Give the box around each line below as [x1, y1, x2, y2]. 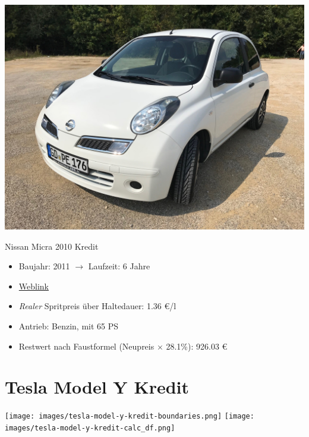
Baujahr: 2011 [18, 260, 70, 272]
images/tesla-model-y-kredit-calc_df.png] [5, 423, 175, 432]
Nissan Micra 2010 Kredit [5, 240, 99, 252]
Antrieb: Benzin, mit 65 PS [18, 319, 119, 332]
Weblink [18, 279, 49, 292]
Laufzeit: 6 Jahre [88, 260, 150, 272]
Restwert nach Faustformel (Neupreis [18, 339, 154, 352]
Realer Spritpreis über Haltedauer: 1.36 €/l [18, 300, 176, 312]
